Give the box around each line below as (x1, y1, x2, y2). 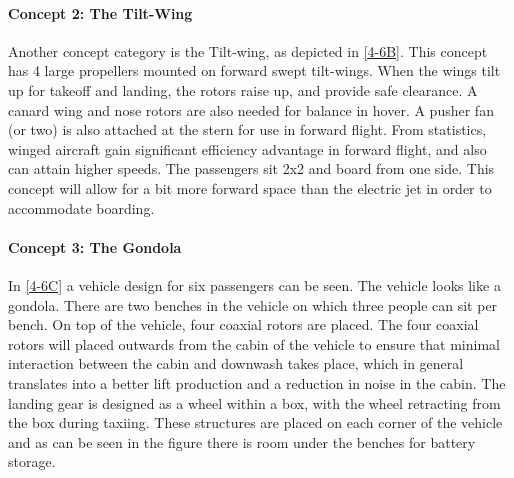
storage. (8, 451, 56, 472)
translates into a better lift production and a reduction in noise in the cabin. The (8, 372, 506, 393)
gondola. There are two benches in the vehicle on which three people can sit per (8, 294, 498, 315)
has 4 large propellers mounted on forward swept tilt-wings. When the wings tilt (8, 60, 501, 81)
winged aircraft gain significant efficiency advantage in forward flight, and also (8, 138, 487, 159)
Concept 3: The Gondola (8, 236, 182, 257)
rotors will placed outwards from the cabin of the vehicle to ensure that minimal (8, 333, 500, 354)
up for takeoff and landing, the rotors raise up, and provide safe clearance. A (8, 79, 478, 100)
